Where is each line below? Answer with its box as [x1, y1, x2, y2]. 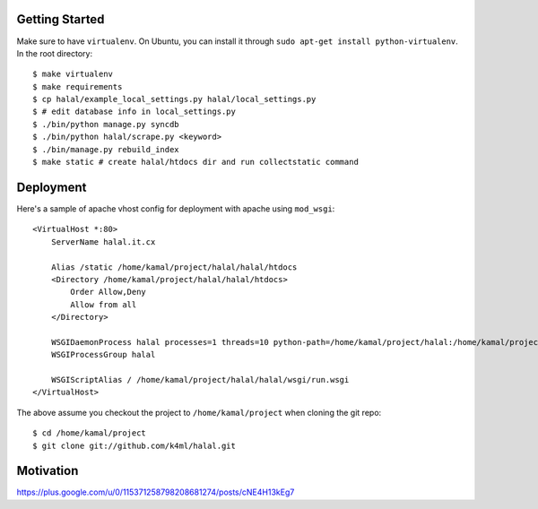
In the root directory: [16, 47, 93, 58]
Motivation [16, 463, 79, 479]
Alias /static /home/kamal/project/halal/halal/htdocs [50, 262, 298, 272]
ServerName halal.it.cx [50, 237, 156, 246]
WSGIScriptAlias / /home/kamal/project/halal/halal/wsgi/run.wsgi [50, 375, 350, 385]
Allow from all [70, 299, 137, 309]
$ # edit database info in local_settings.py [32, 107, 237, 116]
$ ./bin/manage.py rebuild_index [32, 144, 179, 154]
